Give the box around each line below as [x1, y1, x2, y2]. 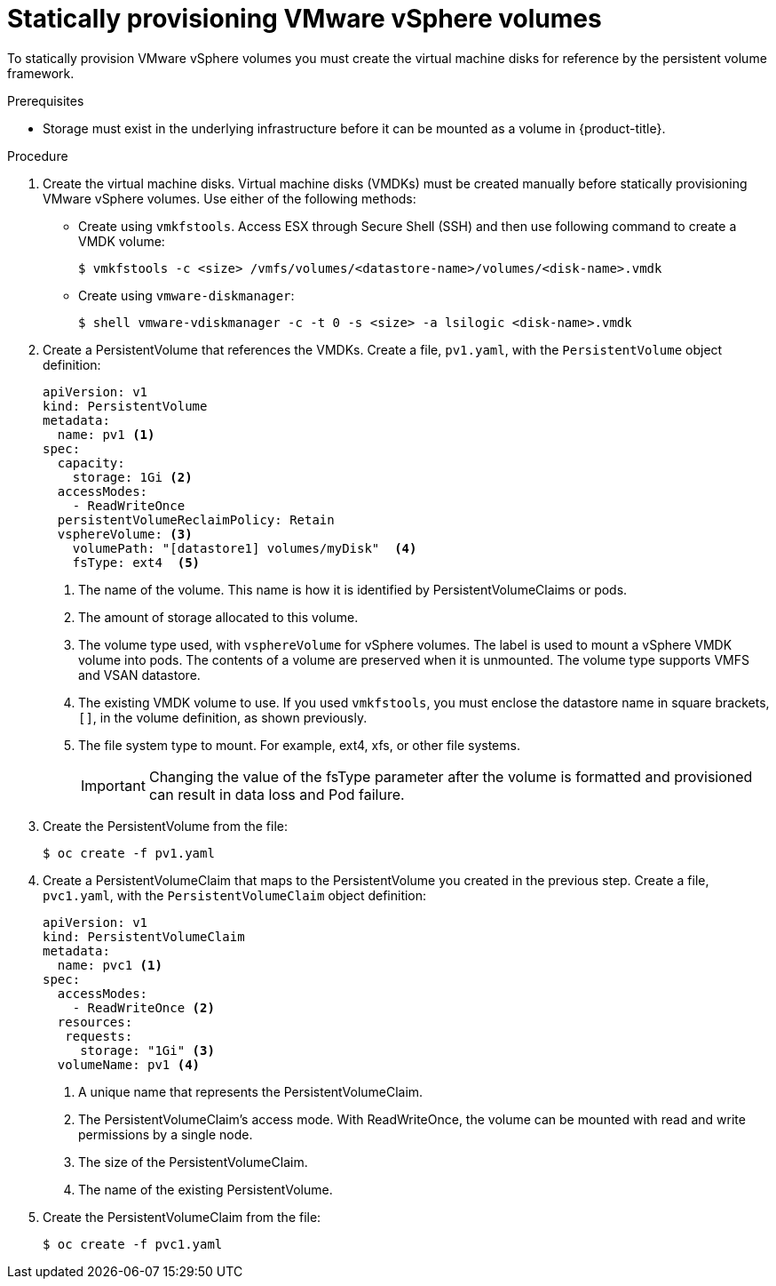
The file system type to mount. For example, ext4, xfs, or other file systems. [78, 737, 520, 753]
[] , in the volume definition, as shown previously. [78, 709, 368, 725]
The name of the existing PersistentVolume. [78, 1181, 333, 1197]
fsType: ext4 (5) [72, 555, 201, 570]
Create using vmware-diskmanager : [78, 287, 295, 303]
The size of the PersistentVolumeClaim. [78, 1154, 308, 1170]
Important [81, 776, 146, 795]
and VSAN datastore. [78, 667, 201, 683]
